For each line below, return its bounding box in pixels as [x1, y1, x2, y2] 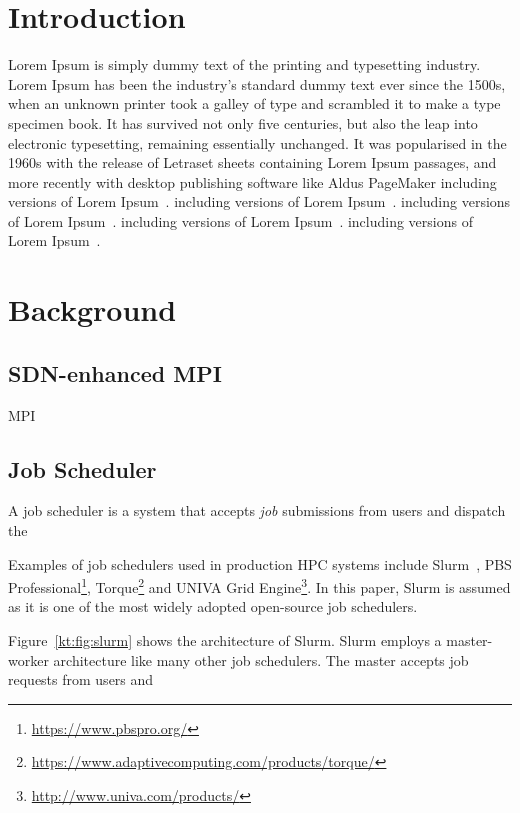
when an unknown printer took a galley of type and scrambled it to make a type [8, 93, 501, 114]
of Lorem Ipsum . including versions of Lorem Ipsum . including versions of [8, 210, 473, 231]
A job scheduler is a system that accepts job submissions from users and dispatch [8, 500, 506, 521]
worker [8, 649, 49, 670]
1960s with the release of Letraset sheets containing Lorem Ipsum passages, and [8, 152, 497, 173]
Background [8, 289, 177, 330]
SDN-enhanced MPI [8, 357, 222, 388]
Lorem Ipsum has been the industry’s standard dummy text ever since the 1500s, [8, 73, 506, 94]
